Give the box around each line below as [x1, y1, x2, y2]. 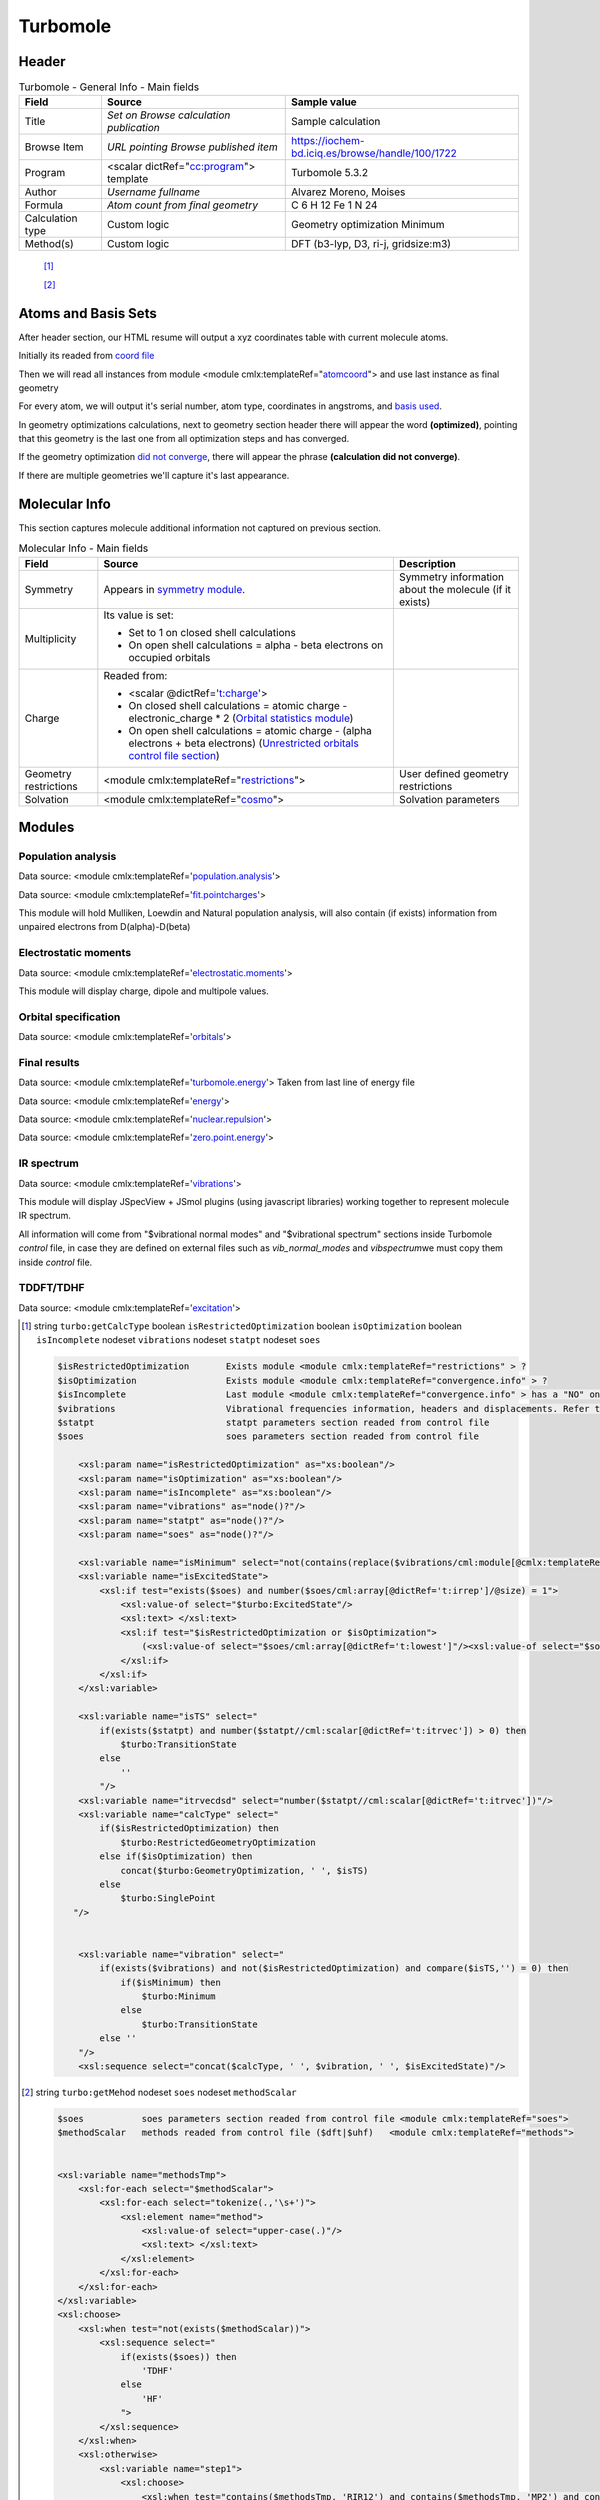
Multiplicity [24, 631, 77, 645]
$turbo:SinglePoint [120, 1893, 216, 1904]
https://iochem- [290, 134, 365, 148]
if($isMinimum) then [120, 1976, 222, 1988]
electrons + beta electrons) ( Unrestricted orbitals [128, 736, 359, 750]
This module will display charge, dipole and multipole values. [18, 985, 269, 997]
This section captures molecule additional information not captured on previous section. [18, 521, 382, 534]
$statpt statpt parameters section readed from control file [56, 1417, 490, 1429]
